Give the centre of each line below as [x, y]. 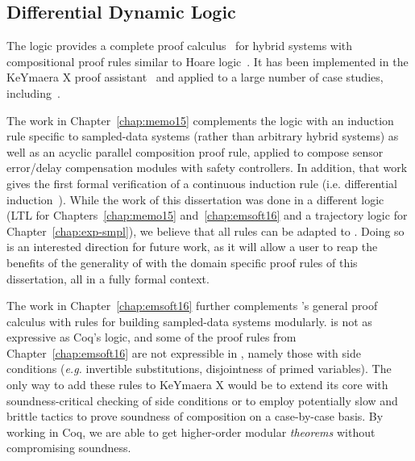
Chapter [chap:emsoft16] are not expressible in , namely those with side [184, 352]
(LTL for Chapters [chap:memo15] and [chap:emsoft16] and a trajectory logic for [207, 215]
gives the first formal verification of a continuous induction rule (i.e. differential [202, 183]
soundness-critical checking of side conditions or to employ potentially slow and [202, 400]
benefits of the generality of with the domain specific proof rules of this [182, 262]
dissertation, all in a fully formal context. [108, 278]
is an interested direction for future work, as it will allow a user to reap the [192, 247]
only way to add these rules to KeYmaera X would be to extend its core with [197, 385]
